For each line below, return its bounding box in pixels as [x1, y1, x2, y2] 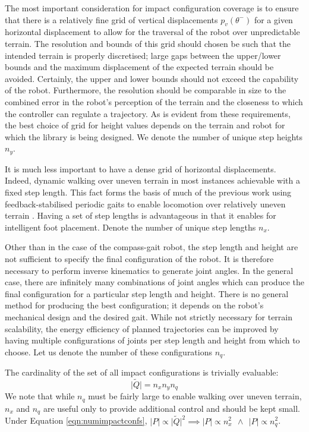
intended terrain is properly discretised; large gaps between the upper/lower [5, 49, 281, 61]
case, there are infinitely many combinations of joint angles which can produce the [5, 276, 304, 288]
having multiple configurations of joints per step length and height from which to [5, 334, 300, 346]
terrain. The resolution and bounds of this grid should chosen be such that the [5, 37, 291, 49]
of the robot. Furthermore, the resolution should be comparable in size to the [5, 84, 286, 96]
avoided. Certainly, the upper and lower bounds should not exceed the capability [5, 72, 299, 84]
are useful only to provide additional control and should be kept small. [43, 402, 300, 414]
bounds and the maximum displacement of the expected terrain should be [5, 61, 274, 73]
